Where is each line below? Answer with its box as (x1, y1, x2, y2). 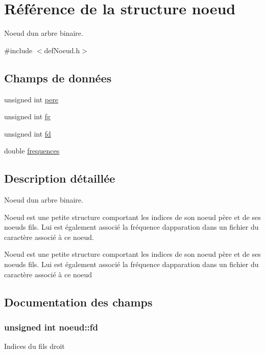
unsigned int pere (4, 94, 58, 104)
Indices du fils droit (4, 341, 65, 351)
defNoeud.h (44, 45, 80, 55)
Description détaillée (4, 170, 115, 186)
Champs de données (4, 70, 112, 85)
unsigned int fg (4, 111, 51, 122)
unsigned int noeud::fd (4, 320, 99, 333)
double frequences (4, 145, 60, 156)
